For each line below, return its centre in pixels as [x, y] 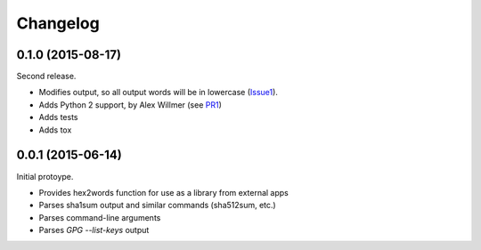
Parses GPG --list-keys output [94, 230]
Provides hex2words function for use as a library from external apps [164, 192]
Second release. [46, 77]
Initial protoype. [45, 176]
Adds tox [55, 130]
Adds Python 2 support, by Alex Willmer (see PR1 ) [130, 105]
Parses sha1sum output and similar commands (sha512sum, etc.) [157, 206]
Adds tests [58, 117]
